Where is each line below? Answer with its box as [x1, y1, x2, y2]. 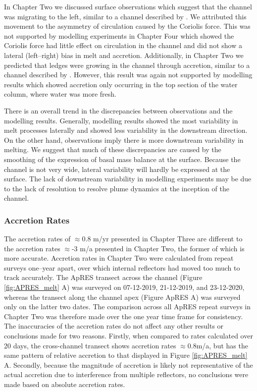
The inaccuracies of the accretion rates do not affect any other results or [4, 321, 224, 331]
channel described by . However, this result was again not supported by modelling [4, 69, 253, 80]
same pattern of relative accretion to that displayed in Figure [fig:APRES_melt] [4, 350, 248, 360]
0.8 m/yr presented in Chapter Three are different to [82, 233, 243, 244]
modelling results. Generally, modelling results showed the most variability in [4, 115, 238, 125]
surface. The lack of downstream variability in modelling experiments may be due [4, 173, 252, 184]
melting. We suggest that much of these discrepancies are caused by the [4, 144, 221, 155]
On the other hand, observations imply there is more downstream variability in [4, 134, 244, 145]
